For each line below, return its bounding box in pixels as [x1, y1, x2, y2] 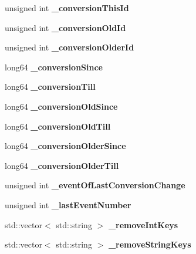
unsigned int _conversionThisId [5, 2, 129, 13]
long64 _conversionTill [5, 80, 96, 93]
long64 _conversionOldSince [5, 100, 118, 112]
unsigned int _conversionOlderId [5, 41, 134, 53]
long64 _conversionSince [5, 60, 103, 73]
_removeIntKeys [108, 218, 178, 231]
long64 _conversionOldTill [5, 120, 111, 132]
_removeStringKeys [108, 238, 191, 250]
